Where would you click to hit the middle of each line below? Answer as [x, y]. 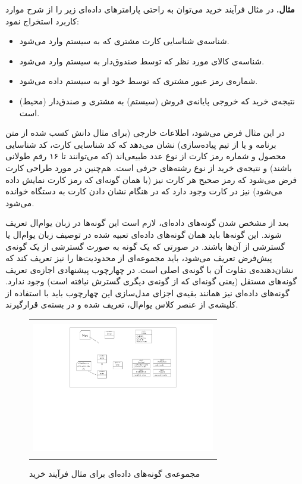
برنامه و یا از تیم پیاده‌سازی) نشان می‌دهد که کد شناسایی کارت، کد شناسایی [141, 144]
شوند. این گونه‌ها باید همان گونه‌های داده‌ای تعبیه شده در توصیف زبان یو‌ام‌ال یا [144, 234]
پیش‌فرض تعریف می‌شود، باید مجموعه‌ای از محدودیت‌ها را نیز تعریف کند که [139, 258]
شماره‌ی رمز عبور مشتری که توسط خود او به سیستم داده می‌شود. [139, 81]
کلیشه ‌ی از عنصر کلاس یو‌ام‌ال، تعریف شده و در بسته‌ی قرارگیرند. [122, 304]
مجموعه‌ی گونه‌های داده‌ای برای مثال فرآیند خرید [115, 474]
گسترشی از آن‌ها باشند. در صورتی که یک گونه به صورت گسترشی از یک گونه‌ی [145, 246]
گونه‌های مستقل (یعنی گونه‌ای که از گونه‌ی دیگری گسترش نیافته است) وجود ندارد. [151, 281]
